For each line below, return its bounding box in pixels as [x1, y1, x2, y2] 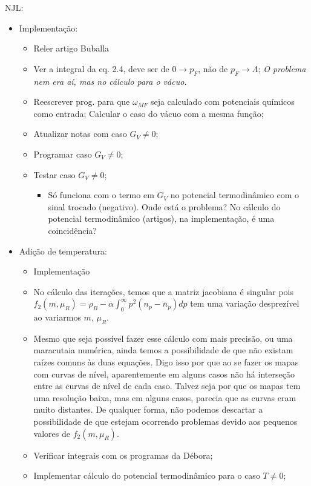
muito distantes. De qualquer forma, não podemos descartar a [33, 403, 263, 416]
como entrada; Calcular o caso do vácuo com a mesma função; [33, 107, 264, 119]
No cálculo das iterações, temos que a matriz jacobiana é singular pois [33, 285, 293, 298]
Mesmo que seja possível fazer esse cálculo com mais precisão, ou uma [33, 331, 293, 344]
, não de [198, 62, 228, 75]
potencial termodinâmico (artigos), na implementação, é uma [48, 212, 275, 225]
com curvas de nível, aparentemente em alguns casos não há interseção [33, 367, 295, 380]
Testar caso [33, 168, 76, 181]
